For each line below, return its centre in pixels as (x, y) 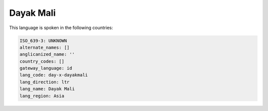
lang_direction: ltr (44, 82)
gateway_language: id (46, 68)
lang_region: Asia (42, 96)
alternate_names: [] (44, 47)
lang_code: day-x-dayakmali (54, 75)
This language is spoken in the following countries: (61, 28)
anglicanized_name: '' (47, 55)
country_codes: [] (42, 61)
